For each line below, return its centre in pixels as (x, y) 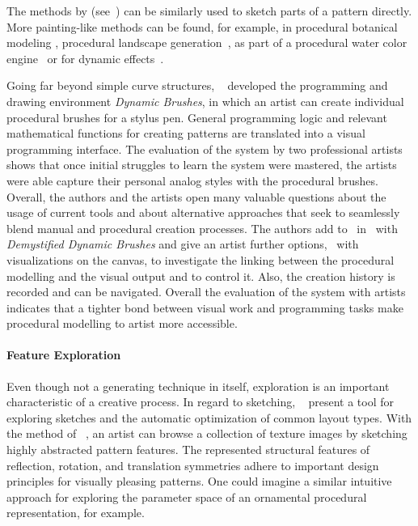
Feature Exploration (64, 355)
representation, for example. (76, 513)
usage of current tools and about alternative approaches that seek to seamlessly (203, 212)
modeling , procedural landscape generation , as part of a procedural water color (207, 42)
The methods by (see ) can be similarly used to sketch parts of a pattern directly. (209, 11)
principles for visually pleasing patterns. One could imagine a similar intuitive (199, 481)
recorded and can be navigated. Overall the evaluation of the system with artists (206, 292)
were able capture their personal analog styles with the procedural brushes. (192, 180)
